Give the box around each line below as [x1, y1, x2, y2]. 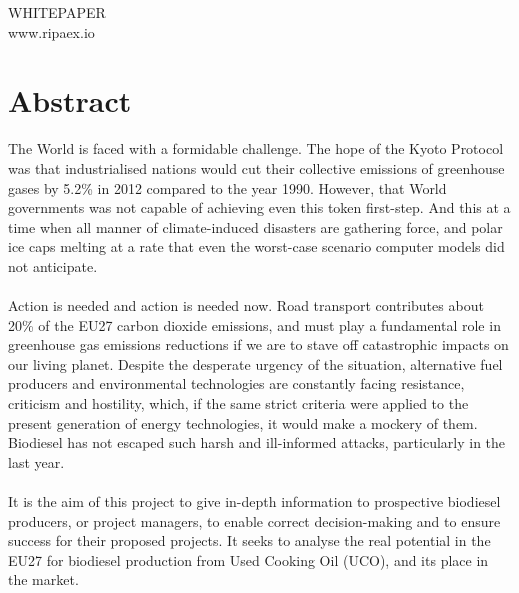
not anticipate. [8, 255, 98, 276]
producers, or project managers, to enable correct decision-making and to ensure [8, 510, 501, 531]
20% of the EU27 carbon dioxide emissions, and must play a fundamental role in [8, 314, 501, 335]
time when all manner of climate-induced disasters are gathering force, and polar [8, 216, 503, 237]
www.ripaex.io [8, 21, 95, 42]
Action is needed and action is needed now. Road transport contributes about [8, 295, 484, 316]
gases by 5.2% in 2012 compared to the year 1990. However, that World [8, 177, 447, 198]
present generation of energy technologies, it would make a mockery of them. [8, 412, 478, 433]
